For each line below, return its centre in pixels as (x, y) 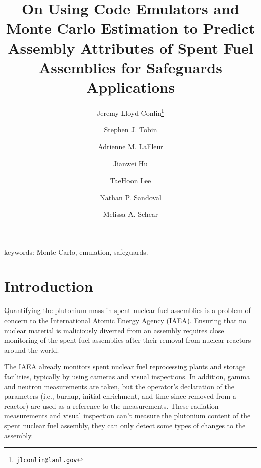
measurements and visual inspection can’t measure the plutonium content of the (127, 416)
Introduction (49, 286)
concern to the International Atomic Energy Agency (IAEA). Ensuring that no (125, 320)
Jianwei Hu (130, 163)
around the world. (32, 349)
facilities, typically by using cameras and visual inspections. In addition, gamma (127, 376)
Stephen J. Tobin (130, 130)
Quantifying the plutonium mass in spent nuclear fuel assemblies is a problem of (127, 310)
